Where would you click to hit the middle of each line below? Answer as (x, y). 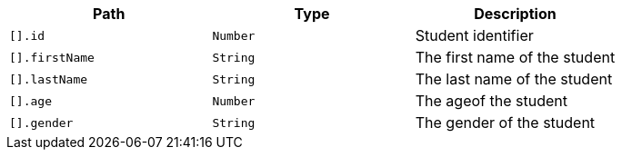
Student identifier (474, 35)
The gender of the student (505, 123)
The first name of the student (515, 57)
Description (515, 14)
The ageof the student (491, 101)
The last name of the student (514, 79)
